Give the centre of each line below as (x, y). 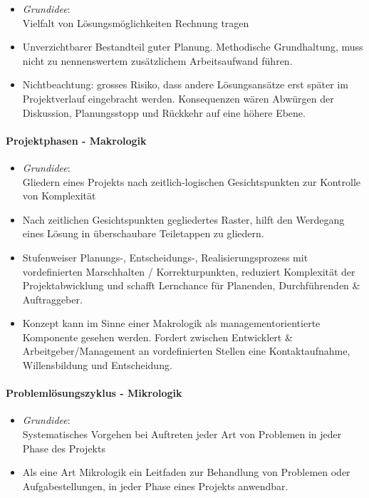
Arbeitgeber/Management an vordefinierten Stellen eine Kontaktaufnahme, (186, 351)
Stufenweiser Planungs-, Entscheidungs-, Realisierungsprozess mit (165, 257)
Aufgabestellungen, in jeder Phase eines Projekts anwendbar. (155, 486)
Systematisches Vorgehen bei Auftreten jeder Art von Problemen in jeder (182, 434)
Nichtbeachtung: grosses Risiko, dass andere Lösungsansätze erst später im (185, 84)
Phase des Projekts (64, 448)
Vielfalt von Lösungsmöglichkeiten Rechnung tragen (136, 22)
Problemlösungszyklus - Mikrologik (94, 393)
